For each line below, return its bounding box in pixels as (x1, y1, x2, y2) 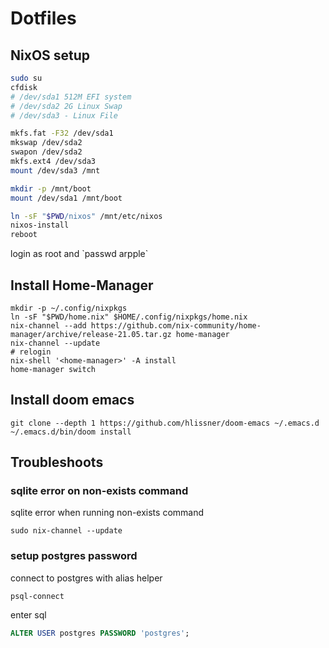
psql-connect (10, 591, 65, 601)
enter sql (10, 608, 47, 621)
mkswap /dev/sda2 (10, 138, 83, 148)
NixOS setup (10, 47, 91, 64)
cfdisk (10, 82, 38, 92)
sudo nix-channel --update (10, 526, 123, 536)
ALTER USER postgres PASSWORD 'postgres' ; (10, 628, 190, 638)
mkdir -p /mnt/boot (10, 183, 92, 194)
